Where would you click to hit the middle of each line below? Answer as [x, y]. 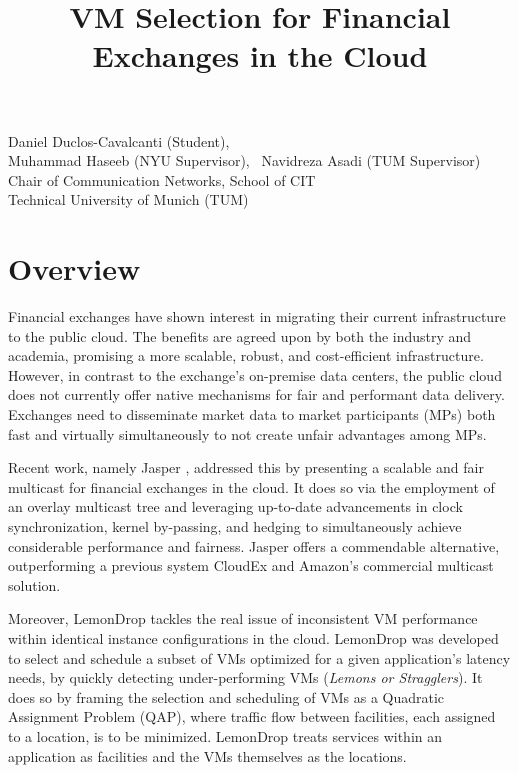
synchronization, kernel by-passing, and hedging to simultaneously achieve [235, 526]
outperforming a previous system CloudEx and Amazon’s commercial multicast [251, 565]
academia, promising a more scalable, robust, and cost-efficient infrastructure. [246, 355]
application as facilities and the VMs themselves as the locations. [207, 755]
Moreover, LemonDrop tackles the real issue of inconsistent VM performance [243, 618]
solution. [34, 584]
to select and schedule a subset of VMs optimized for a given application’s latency [259, 657]
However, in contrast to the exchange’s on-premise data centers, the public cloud [255, 374]
